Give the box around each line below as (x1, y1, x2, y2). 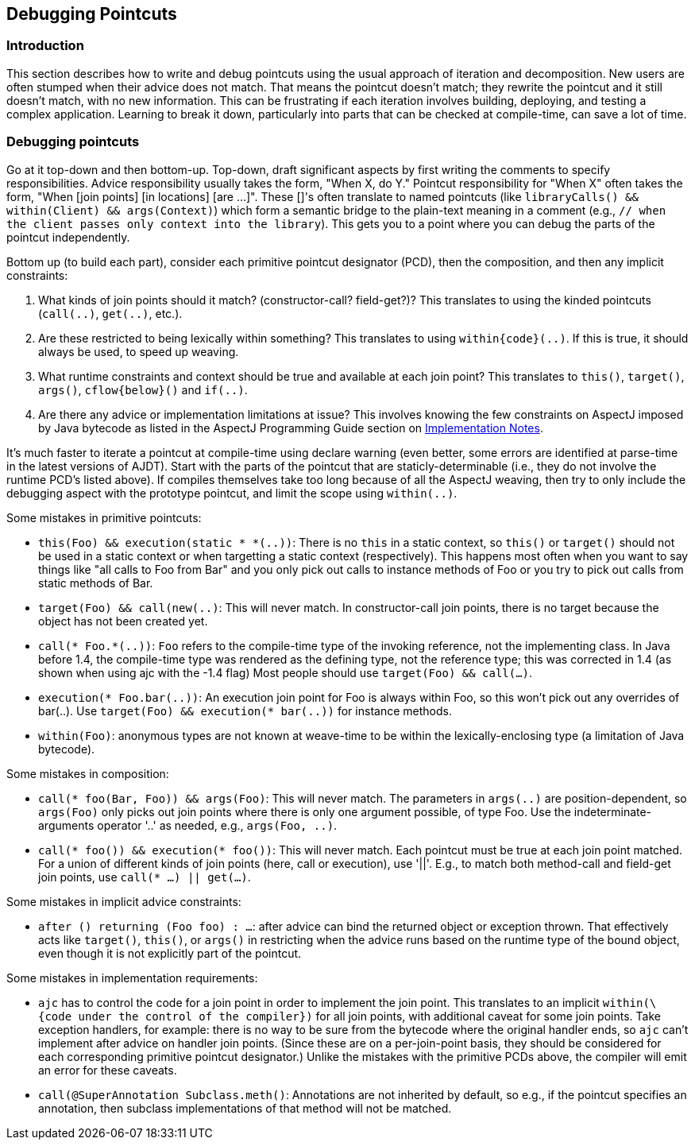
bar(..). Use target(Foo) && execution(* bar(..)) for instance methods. (38, 703, 452, 718)
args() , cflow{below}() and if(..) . (38, 382, 248, 397)
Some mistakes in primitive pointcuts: (6, 510, 202, 525)
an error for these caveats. (38, 1063, 177, 1077)
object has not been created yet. (38, 614, 208, 628)
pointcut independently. (6, 230, 130, 244)
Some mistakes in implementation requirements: (6, 970, 258, 985)
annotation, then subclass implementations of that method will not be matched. (38, 1101, 452, 1115)
